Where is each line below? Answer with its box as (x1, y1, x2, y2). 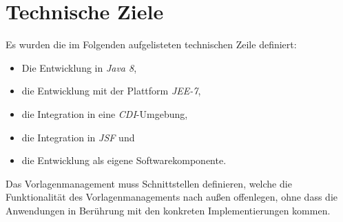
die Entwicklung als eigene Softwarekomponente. (21, 153, 227, 168)
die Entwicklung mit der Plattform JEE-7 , (21, 83, 201, 98)
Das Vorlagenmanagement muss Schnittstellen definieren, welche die (6, 176, 292, 190)
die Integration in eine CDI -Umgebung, (21, 106, 188, 121)
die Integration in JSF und (21, 130, 135, 144)
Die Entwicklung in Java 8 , (21, 60, 137, 74)
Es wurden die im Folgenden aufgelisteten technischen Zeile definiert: (6, 37, 297, 52)
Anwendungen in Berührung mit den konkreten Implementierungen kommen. (6, 203, 331, 217)
